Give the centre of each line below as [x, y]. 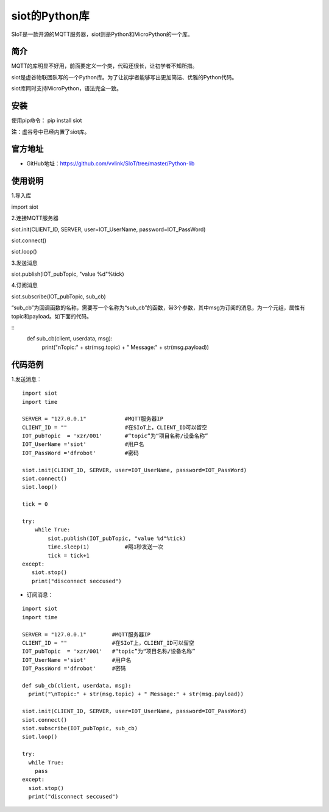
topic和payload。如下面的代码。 [52, 316]
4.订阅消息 [24, 285]
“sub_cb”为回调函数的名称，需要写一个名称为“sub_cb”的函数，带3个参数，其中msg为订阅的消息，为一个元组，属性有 [158, 307]
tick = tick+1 [69, 555]
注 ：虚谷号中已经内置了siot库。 [51, 132]
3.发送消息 [24, 263]
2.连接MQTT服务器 [35, 218]
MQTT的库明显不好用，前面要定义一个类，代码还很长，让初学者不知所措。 [104, 66]
